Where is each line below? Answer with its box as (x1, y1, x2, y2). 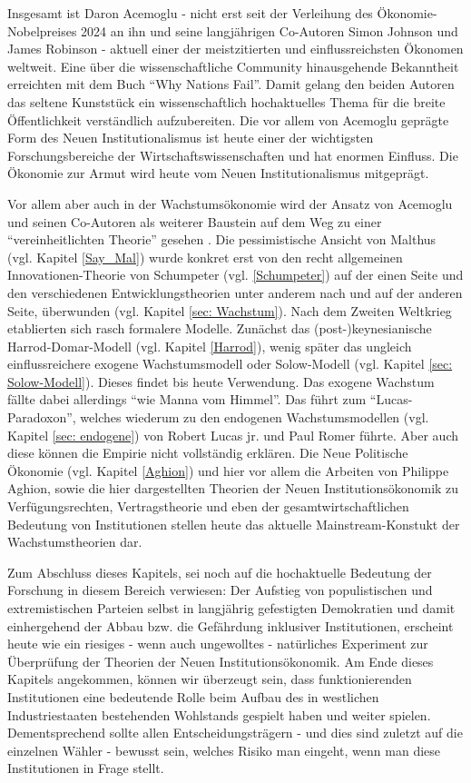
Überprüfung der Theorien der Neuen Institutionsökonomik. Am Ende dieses (7, 651, 434, 670)
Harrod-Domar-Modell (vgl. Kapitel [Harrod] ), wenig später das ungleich (7, 336, 412, 355)
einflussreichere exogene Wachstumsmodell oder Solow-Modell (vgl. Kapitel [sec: (7, 354, 453, 373)
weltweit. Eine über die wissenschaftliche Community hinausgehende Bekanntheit (7, 56, 459, 75)
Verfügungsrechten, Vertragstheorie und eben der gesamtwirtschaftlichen (7, 497, 409, 516)
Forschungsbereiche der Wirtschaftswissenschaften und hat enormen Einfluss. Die (7, 145, 458, 164)
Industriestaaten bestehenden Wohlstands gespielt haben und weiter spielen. (7, 705, 431, 724)
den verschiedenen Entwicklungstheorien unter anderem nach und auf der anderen (7, 282, 463, 302)
